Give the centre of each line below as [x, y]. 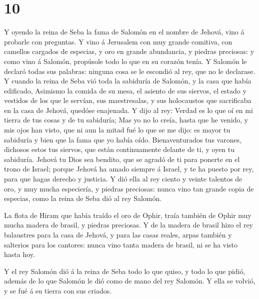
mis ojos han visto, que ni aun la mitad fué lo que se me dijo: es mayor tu [117, 130]
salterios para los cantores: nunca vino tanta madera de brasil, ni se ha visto [121, 244]
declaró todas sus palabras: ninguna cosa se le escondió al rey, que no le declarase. [130, 71]
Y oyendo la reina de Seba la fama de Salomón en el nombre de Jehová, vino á [124, 32]
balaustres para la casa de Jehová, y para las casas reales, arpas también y [118, 234]
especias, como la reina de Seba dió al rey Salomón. [83, 198]
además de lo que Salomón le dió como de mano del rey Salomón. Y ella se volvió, [130, 281]
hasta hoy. [19, 254]
